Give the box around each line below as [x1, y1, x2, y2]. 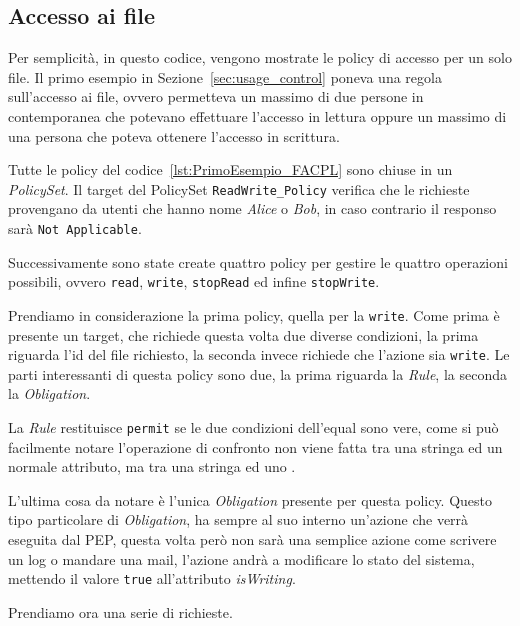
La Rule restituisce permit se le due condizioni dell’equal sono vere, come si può [8, 417, 499, 438]
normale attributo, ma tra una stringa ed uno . [8, 456, 296, 477]
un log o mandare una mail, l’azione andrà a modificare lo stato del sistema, [8, 548, 475, 569]
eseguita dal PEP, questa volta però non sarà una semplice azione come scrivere [8, 529, 497, 550]
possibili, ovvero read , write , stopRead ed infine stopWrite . [8, 271, 380, 292]
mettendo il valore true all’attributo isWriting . [8, 568, 296, 589]
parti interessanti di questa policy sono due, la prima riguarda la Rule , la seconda [8, 363, 507, 384]
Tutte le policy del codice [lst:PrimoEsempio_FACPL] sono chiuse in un [8, 159, 453, 180]
